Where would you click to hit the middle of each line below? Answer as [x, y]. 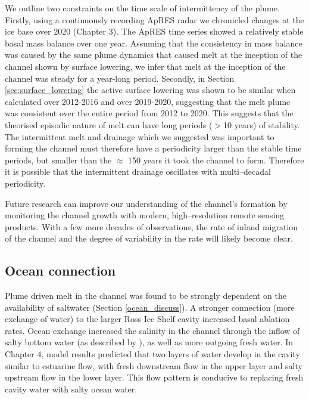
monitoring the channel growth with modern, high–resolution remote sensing [145, 215]
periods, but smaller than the [58, 160]
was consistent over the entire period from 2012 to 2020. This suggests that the [149, 113]
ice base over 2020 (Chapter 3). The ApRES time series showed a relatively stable [154, 31]
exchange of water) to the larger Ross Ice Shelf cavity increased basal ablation [147, 319]
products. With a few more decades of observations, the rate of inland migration [152, 226]
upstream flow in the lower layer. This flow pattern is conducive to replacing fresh [154, 377]
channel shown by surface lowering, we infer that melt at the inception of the [145, 66]
